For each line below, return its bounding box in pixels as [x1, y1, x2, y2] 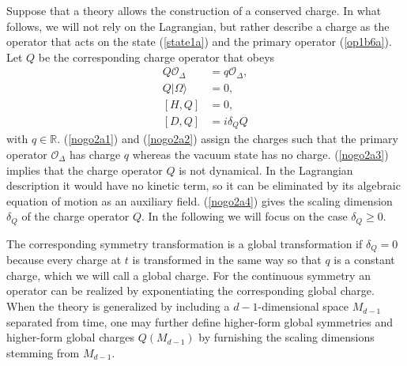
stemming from [6, 344, 80, 360]
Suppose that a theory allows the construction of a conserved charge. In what [6, 2, 382, 18]
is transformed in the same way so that [132, 251, 322, 268]
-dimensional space [258, 298, 349, 315]
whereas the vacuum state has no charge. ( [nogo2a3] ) [132, 146, 389, 162]
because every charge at [6, 251, 122, 268]
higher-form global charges [6, 329, 134, 345]
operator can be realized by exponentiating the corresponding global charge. [6, 282, 375, 299]
